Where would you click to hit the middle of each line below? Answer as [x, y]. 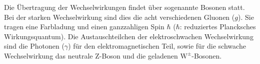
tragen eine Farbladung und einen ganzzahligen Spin [84, 27]
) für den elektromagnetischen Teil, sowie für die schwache [157, 46]
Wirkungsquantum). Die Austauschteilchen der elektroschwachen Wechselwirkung [129, 36]
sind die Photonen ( [34, 46]
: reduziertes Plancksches [218, 27]
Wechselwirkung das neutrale [48, 55]
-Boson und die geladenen [138, 55]
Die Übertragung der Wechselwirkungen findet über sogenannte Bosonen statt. [124, 7]
